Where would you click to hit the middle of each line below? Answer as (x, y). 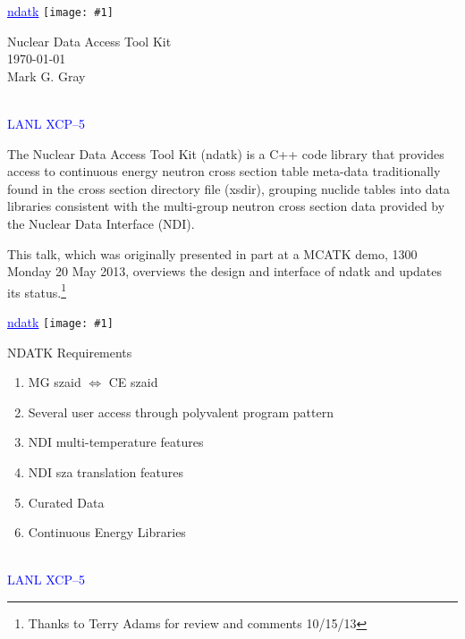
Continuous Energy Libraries (107, 532)
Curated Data (66, 502)
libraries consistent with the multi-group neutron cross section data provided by (226, 206)
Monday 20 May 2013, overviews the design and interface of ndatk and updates (225, 271)
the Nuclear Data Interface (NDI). (101, 223)
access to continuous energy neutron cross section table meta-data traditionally (224, 171)
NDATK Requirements (70, 352)
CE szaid (133, 382)
